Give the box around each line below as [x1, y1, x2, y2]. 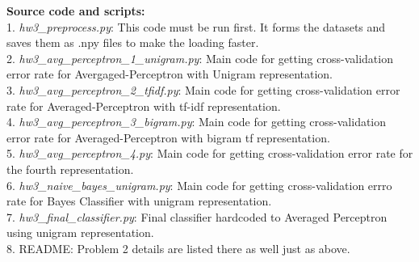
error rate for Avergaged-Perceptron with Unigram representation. [6, 65, 333, 82]
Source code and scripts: [6, 2, 145, 19]
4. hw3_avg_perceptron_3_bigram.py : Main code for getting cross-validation [6, 113, 387, 130]
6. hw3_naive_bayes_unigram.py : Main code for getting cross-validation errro [6, 176, 392, 193]
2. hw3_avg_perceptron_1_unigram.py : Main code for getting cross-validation [6, 49, 393, 66]
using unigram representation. [6, 224, 154, 241]
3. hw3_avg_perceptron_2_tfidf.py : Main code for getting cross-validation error [6, 81, 400, 98]
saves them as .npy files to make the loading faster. [6, 34, 259, 51]
